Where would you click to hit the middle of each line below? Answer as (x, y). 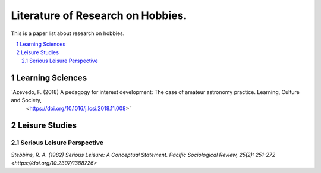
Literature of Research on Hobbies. (99, 15)
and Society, (26, 100)
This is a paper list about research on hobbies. (68, 33)
